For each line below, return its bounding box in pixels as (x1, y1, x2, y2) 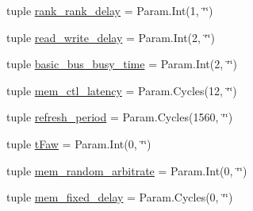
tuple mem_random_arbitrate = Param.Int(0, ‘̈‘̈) (6, 162, 247, 178)
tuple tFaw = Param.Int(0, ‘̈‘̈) (6, 135, 151, 152)
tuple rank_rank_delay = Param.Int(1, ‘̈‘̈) (6, 2, 213, 18)
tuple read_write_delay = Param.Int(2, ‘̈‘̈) (6, 29, 215, 45)
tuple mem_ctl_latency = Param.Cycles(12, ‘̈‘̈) (6, 82, 237, 98)
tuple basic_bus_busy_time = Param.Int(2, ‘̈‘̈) (6, 56, 238, 72)
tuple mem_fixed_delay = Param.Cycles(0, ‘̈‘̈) (6, 189, 233, 205)
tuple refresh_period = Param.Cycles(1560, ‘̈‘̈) (6, 109, 233, 125)
